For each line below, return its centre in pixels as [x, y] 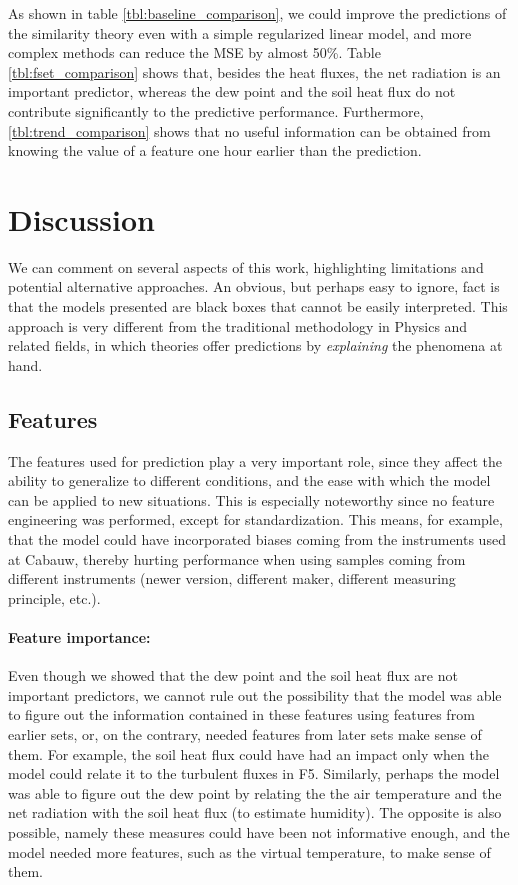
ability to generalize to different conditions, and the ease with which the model [249, 480]
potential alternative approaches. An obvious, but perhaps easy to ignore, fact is [254, 286]
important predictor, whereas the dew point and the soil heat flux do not [232, 91]
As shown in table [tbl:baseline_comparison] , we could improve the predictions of [257, 13]
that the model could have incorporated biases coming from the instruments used [257, 539]
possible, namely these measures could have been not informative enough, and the [259, 831]
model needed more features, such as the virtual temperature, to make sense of [249, 851]
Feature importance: [79, 636]
